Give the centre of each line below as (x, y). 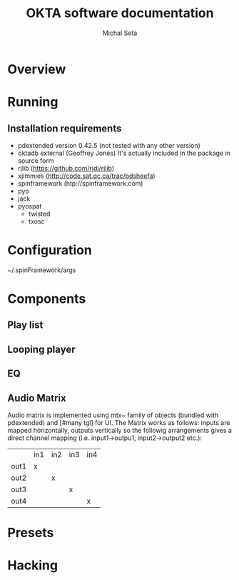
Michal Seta (120, 33)
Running (33, 102)
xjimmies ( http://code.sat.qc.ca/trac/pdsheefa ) (86, 176)
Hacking (33, 565)
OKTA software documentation (120, 13)
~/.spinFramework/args (42, 270)
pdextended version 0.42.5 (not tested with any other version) (109, 145)
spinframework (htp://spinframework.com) (80, 183)
